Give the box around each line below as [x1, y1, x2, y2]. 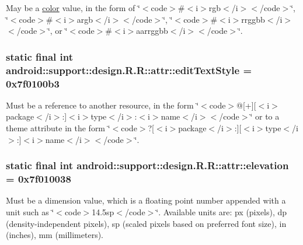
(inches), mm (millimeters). [6, 229, 104, 241]
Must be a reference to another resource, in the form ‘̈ [6, 99, 199, 111]
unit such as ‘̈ [6, 205, 54, 218]
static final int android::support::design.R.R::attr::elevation [6, 158, 289, 173]
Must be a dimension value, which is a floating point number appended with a [6, 194, 286, 206]
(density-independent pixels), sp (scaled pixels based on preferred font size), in [6, 217, 287, 229]
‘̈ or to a [250, 110, 280, 123]
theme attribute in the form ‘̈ [6, 122, 110, 134]
